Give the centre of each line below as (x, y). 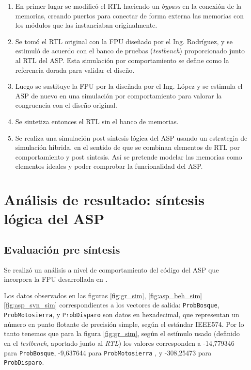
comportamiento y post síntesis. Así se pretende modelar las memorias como (129, 156)
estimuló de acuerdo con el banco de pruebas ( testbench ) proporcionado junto (130, 51)
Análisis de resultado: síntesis (104, 200)
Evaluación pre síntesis (62, 249)
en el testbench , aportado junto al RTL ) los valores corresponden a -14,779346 (119, 343)
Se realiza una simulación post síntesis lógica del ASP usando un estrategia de (131, 137)
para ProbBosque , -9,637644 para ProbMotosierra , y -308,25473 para (108, 352)
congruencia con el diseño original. (66, 105)
